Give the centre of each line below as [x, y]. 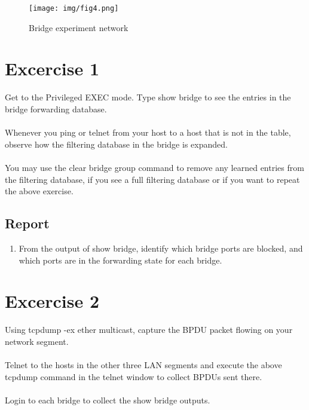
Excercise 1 [52, 68]
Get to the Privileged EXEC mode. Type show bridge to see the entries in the [148, 97]
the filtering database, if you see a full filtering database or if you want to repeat [152, 179]
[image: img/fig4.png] [74, 8]
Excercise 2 [52, 301]
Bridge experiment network [79, 27]
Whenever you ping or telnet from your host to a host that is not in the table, [148, 132]
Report [27, 223]
